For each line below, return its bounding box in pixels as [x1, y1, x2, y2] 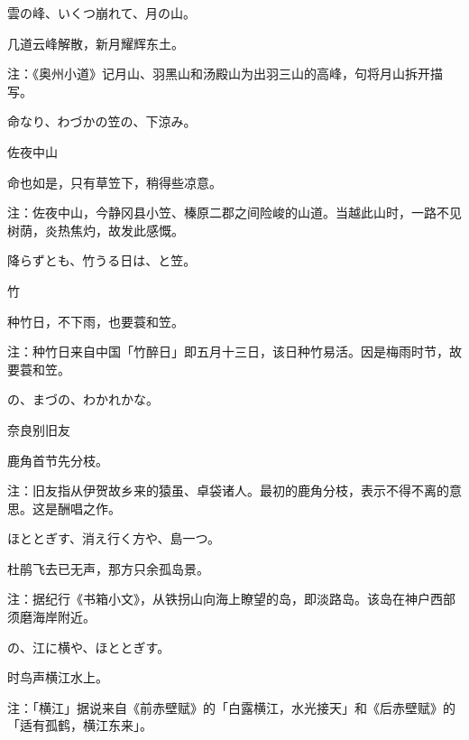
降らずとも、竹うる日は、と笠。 [7, 251, 197, 270]
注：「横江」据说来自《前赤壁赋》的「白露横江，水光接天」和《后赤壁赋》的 [7, 698, 455, 717]
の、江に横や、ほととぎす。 [7, 637, 170, 656]
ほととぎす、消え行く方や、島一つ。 [7, 529, 220, 548]
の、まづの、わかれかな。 [7, 390, 159, 409]
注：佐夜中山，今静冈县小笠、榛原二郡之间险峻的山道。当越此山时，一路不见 [7, 203, 462, 222]
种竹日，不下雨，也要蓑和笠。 [7, 311, 184, 330]
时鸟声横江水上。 [7, 668, 108, 687]
